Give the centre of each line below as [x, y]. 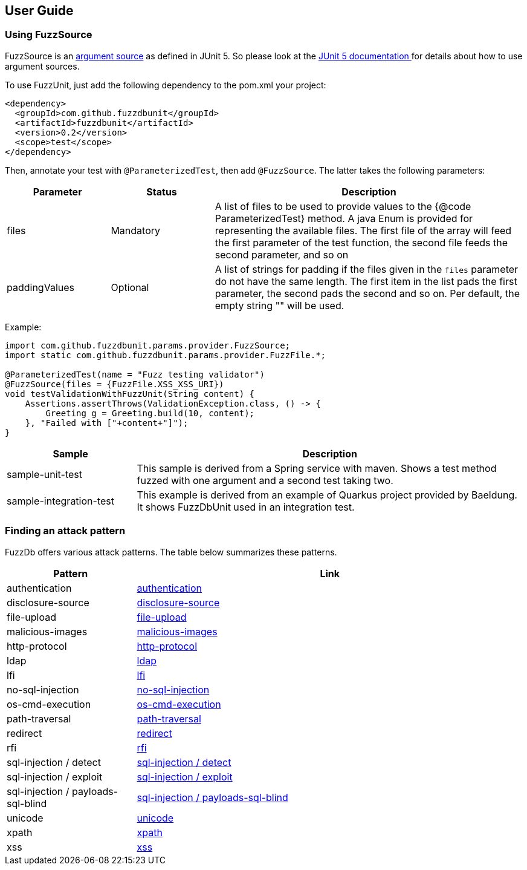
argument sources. [42, 66]
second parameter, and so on [282, 254]
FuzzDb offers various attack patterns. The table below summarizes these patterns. [171, 552]
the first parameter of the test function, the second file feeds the [361, 242]
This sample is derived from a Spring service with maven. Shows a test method [317, 468]
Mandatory [135, 230]
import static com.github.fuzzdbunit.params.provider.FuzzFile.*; [166, 355]
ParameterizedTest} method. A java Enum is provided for [344, 218]
